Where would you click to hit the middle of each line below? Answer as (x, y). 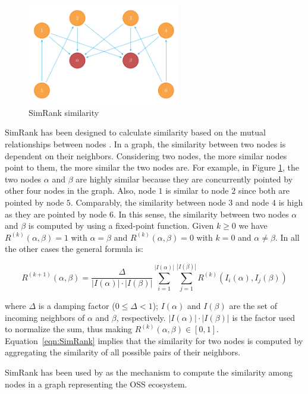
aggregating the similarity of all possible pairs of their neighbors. (123, 352)
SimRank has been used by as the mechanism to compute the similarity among (149, 372)
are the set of (253, 306)
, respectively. (141, 317)
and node (252, 202)
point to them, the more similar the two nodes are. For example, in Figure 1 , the (152, 167)
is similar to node (197, 190)
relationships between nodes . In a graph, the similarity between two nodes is (145, 144)
